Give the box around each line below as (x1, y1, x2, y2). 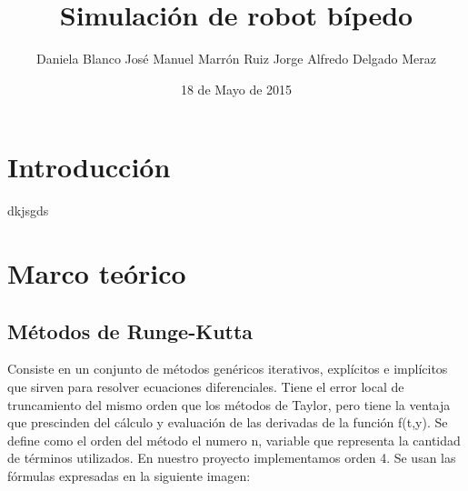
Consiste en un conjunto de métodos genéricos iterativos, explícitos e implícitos (7, 359, 448, 378)
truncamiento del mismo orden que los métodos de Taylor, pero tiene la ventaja (7, 395, 451, 414)
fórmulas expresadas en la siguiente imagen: (7, 466, 251, 485)
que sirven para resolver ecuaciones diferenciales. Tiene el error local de (7, 377, 404, 396)
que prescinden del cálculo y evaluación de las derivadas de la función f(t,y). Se (7, 413, 448, 432)
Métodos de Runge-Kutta (7, 316, 254, 345)
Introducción (7, 148, 171, 185)
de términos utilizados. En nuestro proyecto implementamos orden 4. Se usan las (7, 448, 456, 467)
